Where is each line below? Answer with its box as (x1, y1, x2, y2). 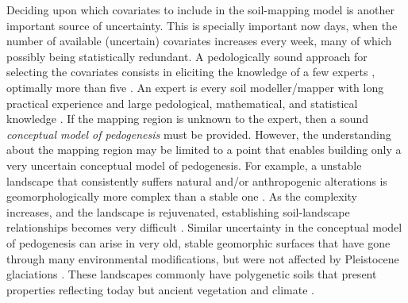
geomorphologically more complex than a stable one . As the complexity (6, 188, 357, 205)
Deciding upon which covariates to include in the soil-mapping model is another (6, 2, 395, 17)
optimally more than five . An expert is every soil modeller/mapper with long (6, 79, 384, 95)
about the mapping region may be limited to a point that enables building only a (6, 141, 402, 158)
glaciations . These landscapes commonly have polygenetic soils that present (6, 266, 377, 282)
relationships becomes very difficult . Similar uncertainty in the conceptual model (6, 219, 402, 236)
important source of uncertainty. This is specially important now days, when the (6, 17, 398, 33)
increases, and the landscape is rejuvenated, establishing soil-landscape (6, 203, 350, 220)
